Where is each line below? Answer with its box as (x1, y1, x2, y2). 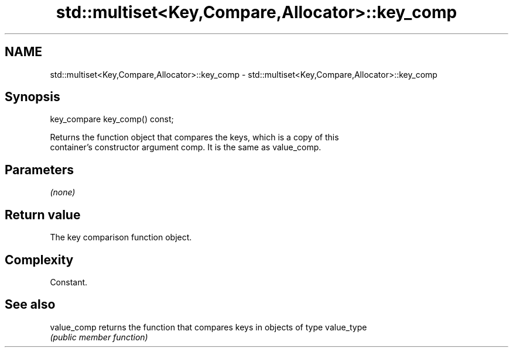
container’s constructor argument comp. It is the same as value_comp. (50, 142, 322, 153)
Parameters (5, 162, 74, 177)
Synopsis (5, 89, 60, 105)
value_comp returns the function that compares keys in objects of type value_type (50, 322, 367, 332)
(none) (50, 187, 76, 198)
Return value (5, 207, 81, 222)
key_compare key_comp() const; (50, 114, 174, 125)
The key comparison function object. (50, 232, 192, 243)
